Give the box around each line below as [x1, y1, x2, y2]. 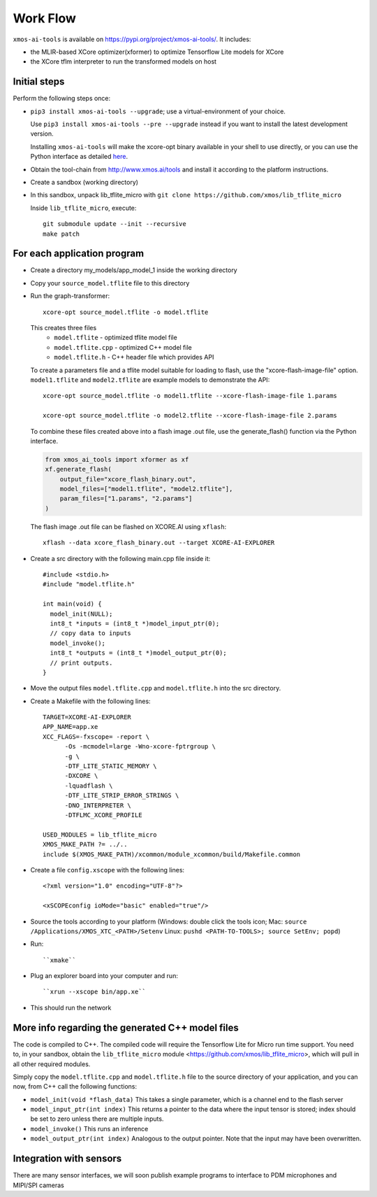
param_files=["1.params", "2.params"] [59, 495, 193, 503]
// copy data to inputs [50, 630, 132, 637]
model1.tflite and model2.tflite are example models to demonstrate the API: [30, 375, 270, 384]
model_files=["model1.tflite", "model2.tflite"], [59, 485, 233, 493]
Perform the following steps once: [13, 94, 111, 103]
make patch [43, 229, 80, 238]
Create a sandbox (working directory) [30, 178, 139, 186]
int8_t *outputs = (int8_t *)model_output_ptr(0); [50, 649, 227, 657]
